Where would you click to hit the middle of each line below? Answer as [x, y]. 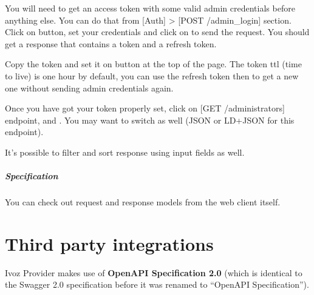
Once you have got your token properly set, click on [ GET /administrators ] [145, 108]
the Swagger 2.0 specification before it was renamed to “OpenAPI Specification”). [157, 284]
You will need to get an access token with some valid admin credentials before [150, 8]
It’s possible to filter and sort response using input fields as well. [125, 152]
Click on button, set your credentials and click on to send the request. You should [157, 32]
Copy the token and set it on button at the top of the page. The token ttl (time [153, 64]
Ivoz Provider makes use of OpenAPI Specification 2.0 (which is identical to [154, 272]
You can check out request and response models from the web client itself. [143, 202]
